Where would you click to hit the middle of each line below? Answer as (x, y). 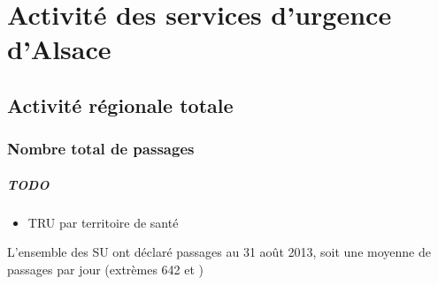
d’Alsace (59, 49)
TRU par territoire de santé (103, 222)
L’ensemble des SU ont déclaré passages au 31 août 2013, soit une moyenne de (219, 252)
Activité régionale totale (120, 105)
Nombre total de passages (101, 149)
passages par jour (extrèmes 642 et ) (106, 269)
